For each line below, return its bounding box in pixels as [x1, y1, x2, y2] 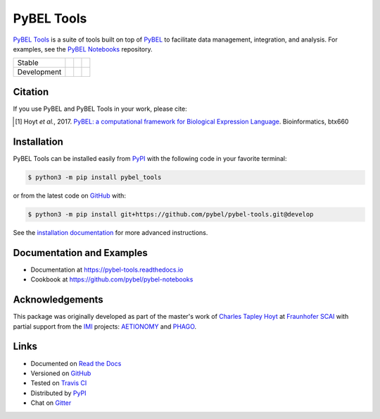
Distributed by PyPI [30, 389, 87, 397]
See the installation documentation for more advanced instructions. [13, 229, 208, 237]
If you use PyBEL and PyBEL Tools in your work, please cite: [13, 104, 188, 113]
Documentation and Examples [13, 247, 148, 259]
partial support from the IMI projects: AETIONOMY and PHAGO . [13, 322, 197, 331]
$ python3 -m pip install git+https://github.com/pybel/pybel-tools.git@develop [27, 210, 314, 219]
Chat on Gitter [30, 399, 72, 407]
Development [17, 67, 62, 77]
